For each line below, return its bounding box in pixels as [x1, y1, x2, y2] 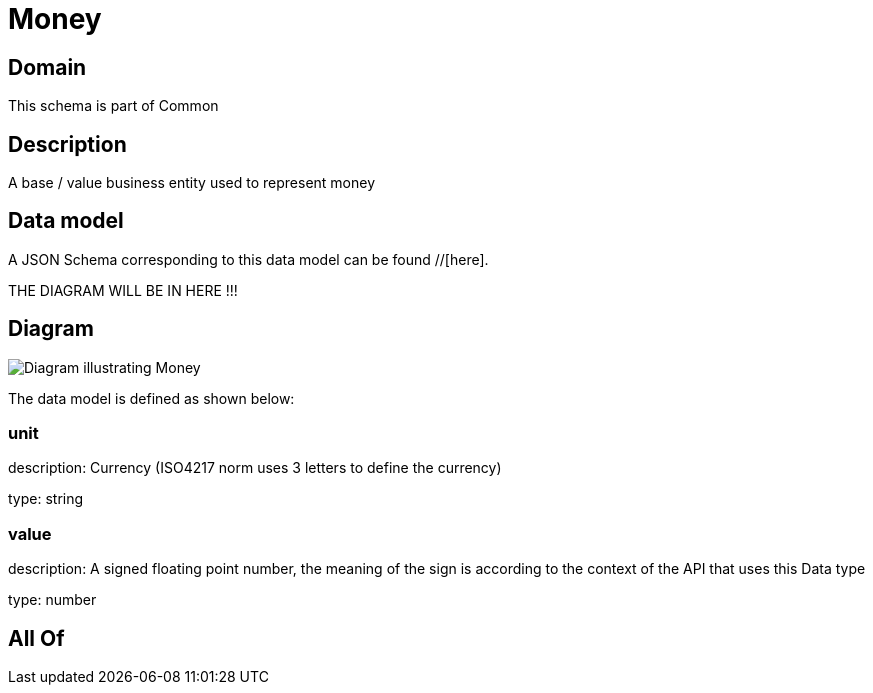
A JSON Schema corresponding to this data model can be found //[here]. [8, 250, 489, 268]
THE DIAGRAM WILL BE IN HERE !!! [8, 281, 238, 299]
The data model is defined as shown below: [8, 389, 295, 407]
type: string [8, 490, 84, 508]
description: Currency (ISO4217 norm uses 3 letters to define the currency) [8, 459, 502, 477]
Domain [8, 54, 87, 80]
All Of [8, 625, 65, 651]
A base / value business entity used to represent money [8, 174, 376, 192]
